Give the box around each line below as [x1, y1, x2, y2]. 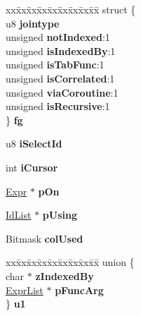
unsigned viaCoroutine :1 [6, 85, 119, 99]
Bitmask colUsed [6, 231, 83, 245]
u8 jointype [6, 16, 60, 30]
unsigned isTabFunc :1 [6, 57, 105, 72]
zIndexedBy [35, 268, 94, 283]
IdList [6, 207, 32, 222]
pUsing [42, 207, 77, 222]
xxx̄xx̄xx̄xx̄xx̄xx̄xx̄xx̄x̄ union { [6, 255, 135, 269]
